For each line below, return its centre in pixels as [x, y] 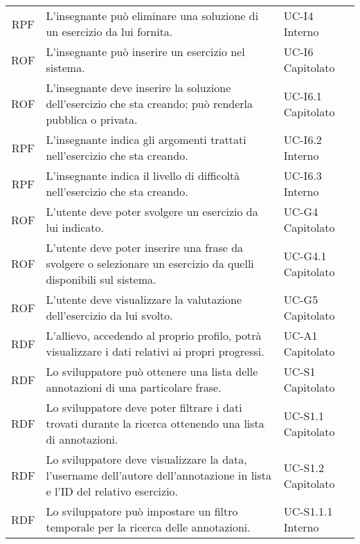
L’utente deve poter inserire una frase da [145, 247]
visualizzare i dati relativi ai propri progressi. [155, 351]
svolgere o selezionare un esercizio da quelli [150, 263]
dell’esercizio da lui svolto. [109, 315]
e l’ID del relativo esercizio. [112, 491]
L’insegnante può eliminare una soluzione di [152, 16]
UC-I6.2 [303, 139]
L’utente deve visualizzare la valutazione [144, 299]
